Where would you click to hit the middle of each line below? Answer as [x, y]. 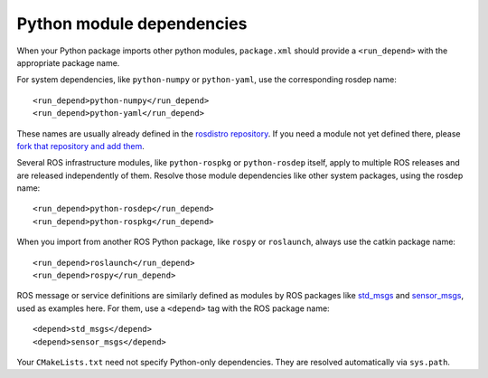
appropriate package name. [68, 62]
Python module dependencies [132, 24]
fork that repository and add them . [80, 146]
